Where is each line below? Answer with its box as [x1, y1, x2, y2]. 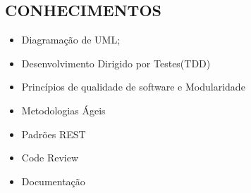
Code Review [21, 150, 79, 165]
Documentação [21, 173, 85, 188]
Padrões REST [21, 126, 86, 141]
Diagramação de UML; [21, 32, 121, 47]
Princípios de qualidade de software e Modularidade [21, 79, 245, 94]
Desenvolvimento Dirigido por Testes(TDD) [21, 55, 211, 70]
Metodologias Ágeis [21, 102, 106, 117]
